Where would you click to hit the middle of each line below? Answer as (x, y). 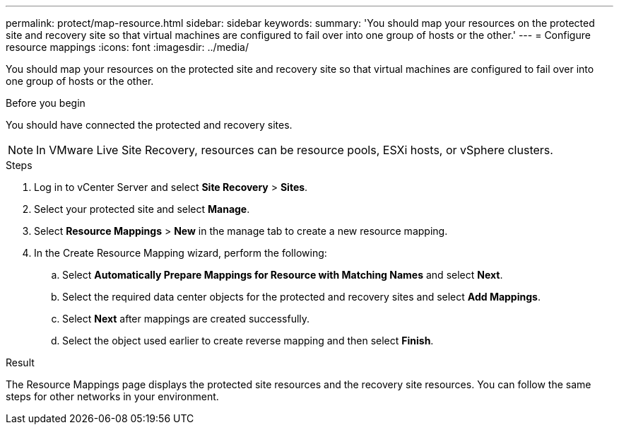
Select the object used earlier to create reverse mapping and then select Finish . (248, 341)
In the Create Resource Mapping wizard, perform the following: (181, 253)
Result (20, 362)
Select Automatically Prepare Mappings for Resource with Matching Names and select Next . (283, 275)
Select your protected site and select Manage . (142, 209)
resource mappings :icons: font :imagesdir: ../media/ (127, 47)
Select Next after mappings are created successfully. (186, 319)
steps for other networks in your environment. (112, 396)
